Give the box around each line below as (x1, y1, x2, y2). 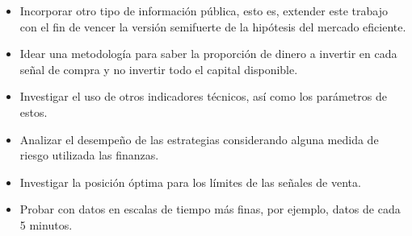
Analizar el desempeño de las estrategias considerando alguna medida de (19, 130, 379, 147)
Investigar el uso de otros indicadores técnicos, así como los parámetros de (19, 88, 387, 105)
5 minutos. (19, 216, 73, 233)
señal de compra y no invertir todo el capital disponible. (19, 60, 298, 77)
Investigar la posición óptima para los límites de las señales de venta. (19, 173, 361, 190)
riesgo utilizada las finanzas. (19, 147, 159, 164)
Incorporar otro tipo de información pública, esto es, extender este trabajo (19, 2, 388, 19)
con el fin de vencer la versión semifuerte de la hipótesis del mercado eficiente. (19, 18, 406, 35)
